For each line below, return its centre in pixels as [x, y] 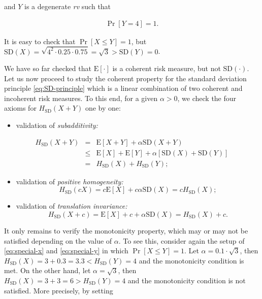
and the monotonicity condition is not [187, 280]
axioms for [20, 108]
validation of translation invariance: [72, 206]
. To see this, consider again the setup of [182, 240]
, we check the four [207, 98]
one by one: [103, 108]
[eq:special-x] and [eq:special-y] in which [66, 251]
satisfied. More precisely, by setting [59, 290]
